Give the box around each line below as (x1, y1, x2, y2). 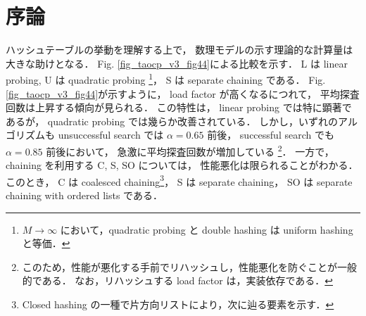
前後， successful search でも (207, 127, 334, 142)
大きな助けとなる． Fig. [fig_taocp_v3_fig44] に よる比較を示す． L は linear (6, 56, 348, 70)
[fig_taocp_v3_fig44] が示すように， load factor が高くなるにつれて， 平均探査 (6, 86, 360, 101)
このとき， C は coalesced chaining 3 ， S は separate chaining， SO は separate (6, 172, 353, 189)
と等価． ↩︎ (22, 236, 70, 251)
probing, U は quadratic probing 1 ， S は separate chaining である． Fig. (6, 70, 326, 87)
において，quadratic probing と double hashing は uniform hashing (60, 222, 353, 236)
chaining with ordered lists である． (6, 188, 163, 203)
